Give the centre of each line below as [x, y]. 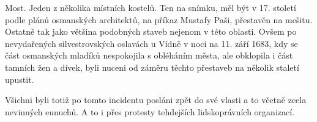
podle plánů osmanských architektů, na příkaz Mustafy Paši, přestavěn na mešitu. [159, 19]
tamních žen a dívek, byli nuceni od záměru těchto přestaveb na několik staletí [152, 67]
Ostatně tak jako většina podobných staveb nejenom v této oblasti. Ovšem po [151, 31]
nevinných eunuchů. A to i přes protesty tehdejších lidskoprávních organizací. [150, 111]
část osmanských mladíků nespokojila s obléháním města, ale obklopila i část [149, 55]
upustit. [20, 79]
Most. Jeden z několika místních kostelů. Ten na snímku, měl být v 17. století [151, 7]
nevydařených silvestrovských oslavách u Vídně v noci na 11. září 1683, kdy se [151, 43]
